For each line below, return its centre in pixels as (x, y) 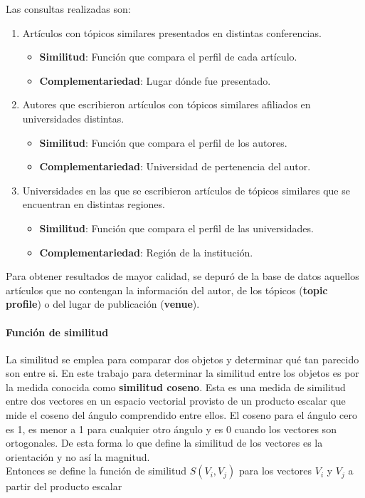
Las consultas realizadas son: (68, 9)
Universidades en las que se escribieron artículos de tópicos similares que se (186, 190)
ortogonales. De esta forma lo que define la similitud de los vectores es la (164, 443)
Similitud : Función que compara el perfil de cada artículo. (168, 57)
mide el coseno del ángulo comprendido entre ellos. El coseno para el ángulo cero (182, 415)
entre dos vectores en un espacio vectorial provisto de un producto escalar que (176, 401)
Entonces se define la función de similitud (96, 471)
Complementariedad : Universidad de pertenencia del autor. (175, 166)
